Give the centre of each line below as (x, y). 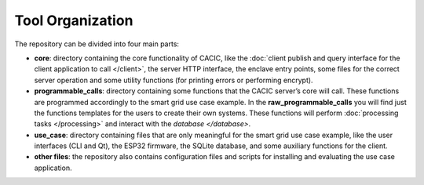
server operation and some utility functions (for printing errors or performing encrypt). (174, 80)
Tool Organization (74, 20)
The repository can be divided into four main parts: (97, 44)
